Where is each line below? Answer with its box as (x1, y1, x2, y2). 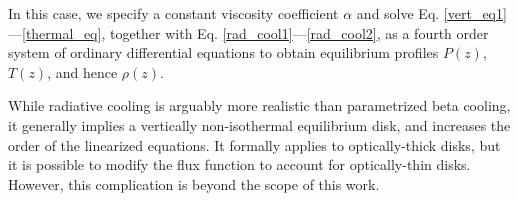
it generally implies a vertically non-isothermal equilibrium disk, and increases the (8, 114, 511, 135)
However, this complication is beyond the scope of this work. (8, 173, 380, 194)
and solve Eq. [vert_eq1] (356, 3, 507, 23)
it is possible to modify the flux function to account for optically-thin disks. (8, 154, 471, 175)
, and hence (47, 61, 118, 82)
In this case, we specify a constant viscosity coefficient (8, 3, 339, 23)
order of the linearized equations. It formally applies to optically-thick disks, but (8, 134, 501, 155)
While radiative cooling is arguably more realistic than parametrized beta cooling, (8, 95, 511, 116)
